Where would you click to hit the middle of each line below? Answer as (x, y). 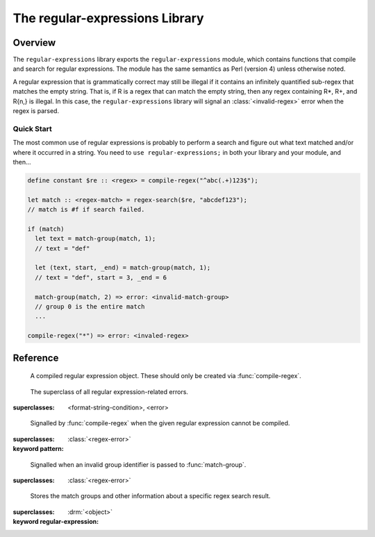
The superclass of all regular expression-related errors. (109, 391)
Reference (36, 358)
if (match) (46, 229)
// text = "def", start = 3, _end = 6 (101, 277)
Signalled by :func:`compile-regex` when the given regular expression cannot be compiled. (160, 423)
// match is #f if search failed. (86, 210)
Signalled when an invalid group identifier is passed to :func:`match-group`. (138, 464)
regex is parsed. (36, 111)
